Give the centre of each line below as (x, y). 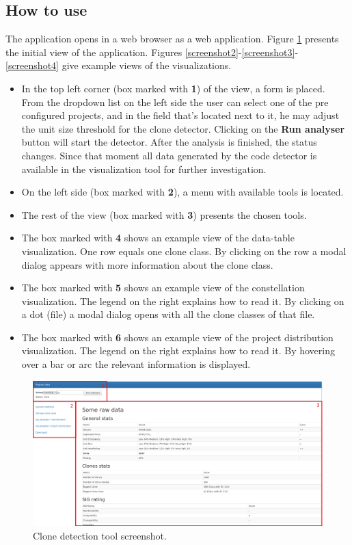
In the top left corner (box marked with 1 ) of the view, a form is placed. (173, 88)
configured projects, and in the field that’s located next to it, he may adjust (180, 115)
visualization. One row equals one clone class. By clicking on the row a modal (184, 251)
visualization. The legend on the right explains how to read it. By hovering (178, 350)
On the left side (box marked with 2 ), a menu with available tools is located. (182, 192)
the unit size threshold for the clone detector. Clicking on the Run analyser (183, 128)
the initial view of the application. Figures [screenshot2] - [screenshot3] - (152, 52)
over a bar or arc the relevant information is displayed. (136, 364)
